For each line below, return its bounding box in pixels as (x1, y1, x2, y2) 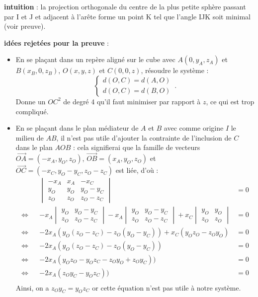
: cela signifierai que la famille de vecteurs (73, 142, 200, 152)
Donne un (15, 96, 46, 106)
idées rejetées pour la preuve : (4, 37, 109, 48)
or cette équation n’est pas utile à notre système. (92, 282, 241, 293)
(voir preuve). (4, 21, 46, 31)
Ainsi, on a (15, 282, 49, 293)
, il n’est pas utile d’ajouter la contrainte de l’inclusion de (56, 132, 232, 143)
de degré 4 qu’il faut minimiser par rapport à (63, 96, 201, 106)
